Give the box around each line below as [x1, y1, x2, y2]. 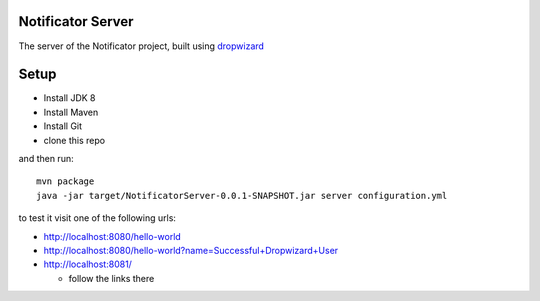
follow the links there [68, 272, 155, 284]
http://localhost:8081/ [43, 258, 132, 270]
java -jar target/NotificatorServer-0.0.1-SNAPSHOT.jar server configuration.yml [36, 190, 448, 201]
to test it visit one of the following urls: [18, 212, 177, 224]
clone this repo [43, 134, 105, 146]
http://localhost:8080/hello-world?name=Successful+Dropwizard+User [43, 244, 339, 256]
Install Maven [43, 106, 99, 118]
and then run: [18, 152, 74, 164]
